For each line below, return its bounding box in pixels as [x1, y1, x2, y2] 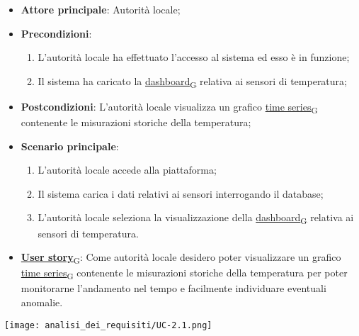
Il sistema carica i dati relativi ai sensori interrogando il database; [38, 186, 324, 201]
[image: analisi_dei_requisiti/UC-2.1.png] [4, 320, 212, 330]
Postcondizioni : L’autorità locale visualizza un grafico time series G [21, 99, 318, 116]
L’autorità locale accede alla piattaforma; [38, 162, 217, 177]
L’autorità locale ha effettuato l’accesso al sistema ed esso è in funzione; [38, 50, 350, 65]
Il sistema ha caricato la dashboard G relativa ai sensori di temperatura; [38, 73, 347, 90]
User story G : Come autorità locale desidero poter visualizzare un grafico [21, 250, 341, 266]
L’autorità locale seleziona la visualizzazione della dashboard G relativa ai [38, 210, 354, 227]
